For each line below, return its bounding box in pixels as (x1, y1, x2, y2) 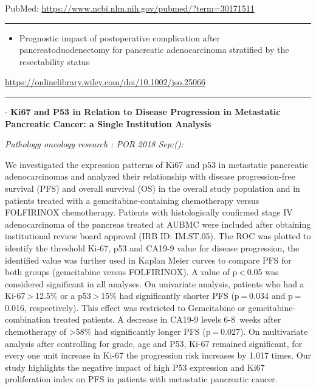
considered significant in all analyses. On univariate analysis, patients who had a (5, 277, 304, 290)
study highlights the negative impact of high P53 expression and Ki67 (5, 360, 265, 373)
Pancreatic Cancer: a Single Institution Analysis (5, 117, 211, 130)
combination (5, 313, 51, 326)
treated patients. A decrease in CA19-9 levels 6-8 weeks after (53, 313, 281, 326)
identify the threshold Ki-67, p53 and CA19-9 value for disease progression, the (5, 241, 300, 254)
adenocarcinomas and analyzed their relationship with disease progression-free (5, 170, 295, 183)
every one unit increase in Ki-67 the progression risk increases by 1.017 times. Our (5, 349, 311, 362)
